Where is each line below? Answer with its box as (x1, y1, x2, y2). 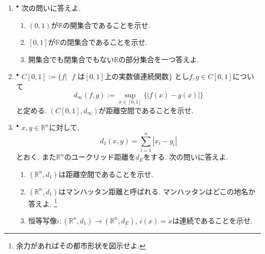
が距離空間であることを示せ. (98, 105, 194, 115)
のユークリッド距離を (64, 151, 136, 162)
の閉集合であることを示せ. (60, 37, 148, 47)
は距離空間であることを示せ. (58, 168, 153, 179)
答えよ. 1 (28, 196, 57, 209)
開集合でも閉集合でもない (28, 54, 114, 64)
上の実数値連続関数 (104, 73, 169, 81)
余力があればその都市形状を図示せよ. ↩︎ (16, 240, 146, 250)
